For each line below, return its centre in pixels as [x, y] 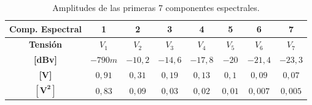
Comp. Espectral [45, 28]
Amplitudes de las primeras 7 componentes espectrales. [156, 7]
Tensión [45, 44]
